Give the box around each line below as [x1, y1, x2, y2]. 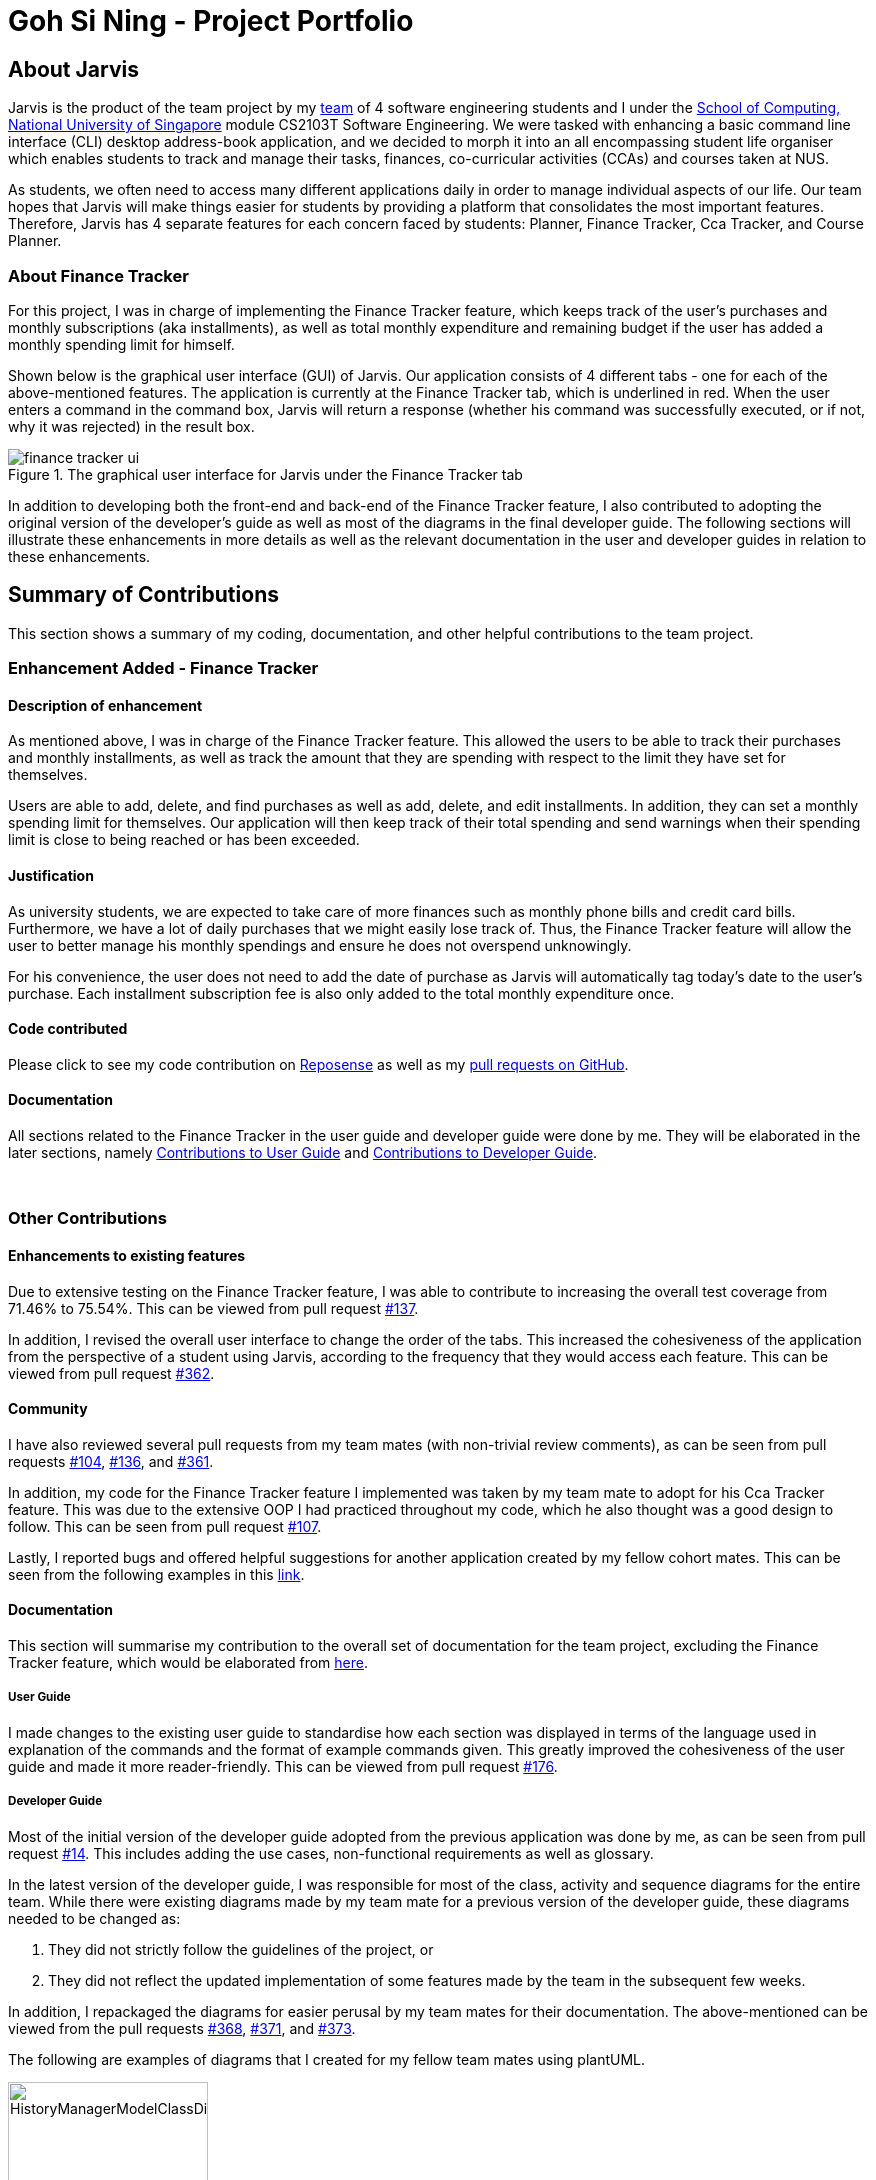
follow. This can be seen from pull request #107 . [8, 1517, 322, 1535]
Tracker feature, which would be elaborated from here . [8, 1654, 368, 1672]
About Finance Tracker [8, 265, 189, 286]
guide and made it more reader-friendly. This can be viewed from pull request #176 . [8, 1757, 558, 1775]
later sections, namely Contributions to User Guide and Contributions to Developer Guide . [8, 1144, 598, 1162]
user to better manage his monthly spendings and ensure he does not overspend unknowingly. [8, 936, 632, 954]
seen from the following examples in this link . [8, 1565, 305, 1583]
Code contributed [8, 1020, 128, 1038]
